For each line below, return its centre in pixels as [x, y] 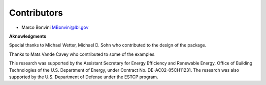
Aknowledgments [28, 36]
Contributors [36, 13]
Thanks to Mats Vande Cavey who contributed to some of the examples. [83, 54]
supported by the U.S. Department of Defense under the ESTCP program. [83, 77]
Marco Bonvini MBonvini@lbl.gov [55, 27]
